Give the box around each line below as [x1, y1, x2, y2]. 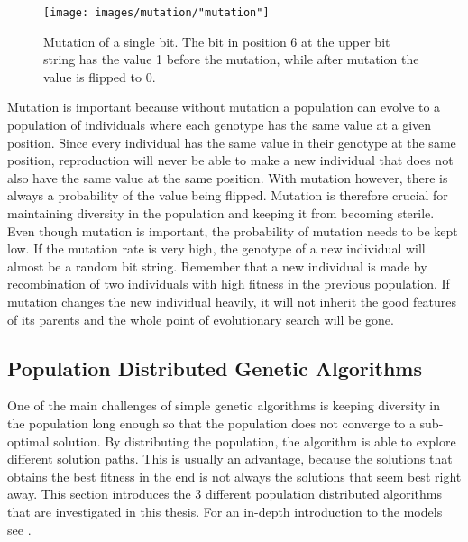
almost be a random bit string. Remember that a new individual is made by [7, 256, 427, 275]
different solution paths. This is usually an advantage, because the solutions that [7, 449, 453, 468]
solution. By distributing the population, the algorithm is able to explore [53, 431, 456, 450]
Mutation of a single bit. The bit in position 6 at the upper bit [43, 32, 390, 51]
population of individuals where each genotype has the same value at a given [7, 115, 432, 134]
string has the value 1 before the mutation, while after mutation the [43, 50, 419, 69]
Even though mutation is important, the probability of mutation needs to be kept [7, 221, 458, 240]
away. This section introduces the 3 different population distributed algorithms [7, 484, 443, 503]
